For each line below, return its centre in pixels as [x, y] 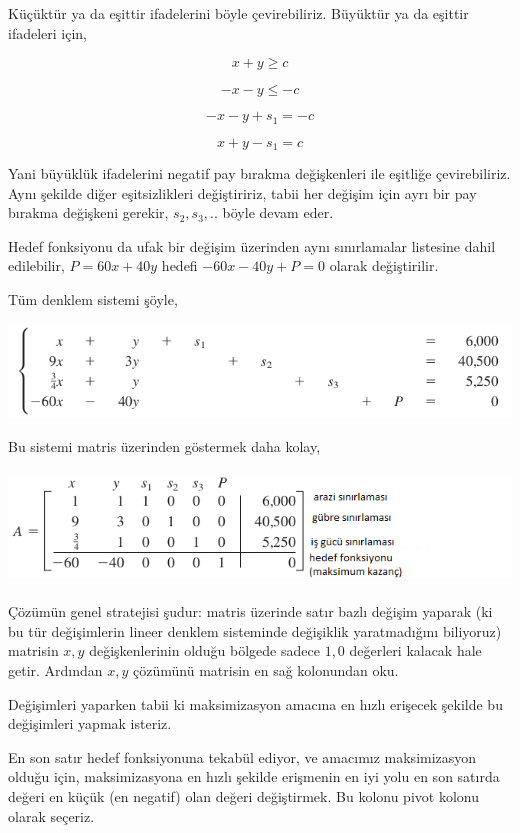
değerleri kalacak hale [415, 650]
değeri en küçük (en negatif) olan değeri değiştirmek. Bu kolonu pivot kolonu [243, 796]
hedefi [179, 265]
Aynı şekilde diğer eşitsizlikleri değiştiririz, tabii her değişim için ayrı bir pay [242, 192]
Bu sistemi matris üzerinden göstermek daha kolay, [164, 445]
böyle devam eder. [278, 212]
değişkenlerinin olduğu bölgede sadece [204, 650]
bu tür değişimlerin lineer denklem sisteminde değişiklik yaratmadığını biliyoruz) [255, 630]
